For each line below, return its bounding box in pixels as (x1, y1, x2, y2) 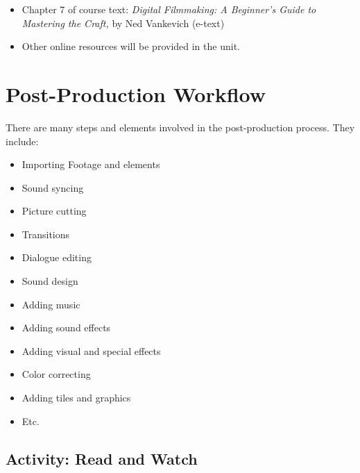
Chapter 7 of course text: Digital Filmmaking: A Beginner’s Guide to (22, 2, 316, 16)
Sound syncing (22, 180, 84, 194)
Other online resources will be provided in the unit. (22, 39, 240, 53)
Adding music (22, 297, 80, 311)
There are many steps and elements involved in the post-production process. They (6, 119, 355, 134)
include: (6, 133, 39, 148)
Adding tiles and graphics (22, 390, 131, 405)
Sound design (22, 274, 78, 288)
